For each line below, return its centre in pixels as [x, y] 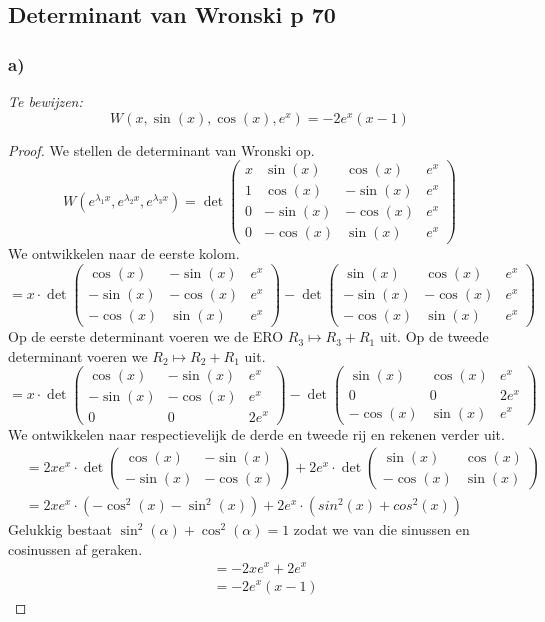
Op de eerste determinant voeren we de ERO [146, 336]
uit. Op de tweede [434, 336]
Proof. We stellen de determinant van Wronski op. [161, 149]
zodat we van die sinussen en [381, 529]
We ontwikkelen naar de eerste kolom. [124, 253]
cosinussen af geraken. [75, 548]
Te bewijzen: [45, 101]
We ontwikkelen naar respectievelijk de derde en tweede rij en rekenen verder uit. [256, 433]
